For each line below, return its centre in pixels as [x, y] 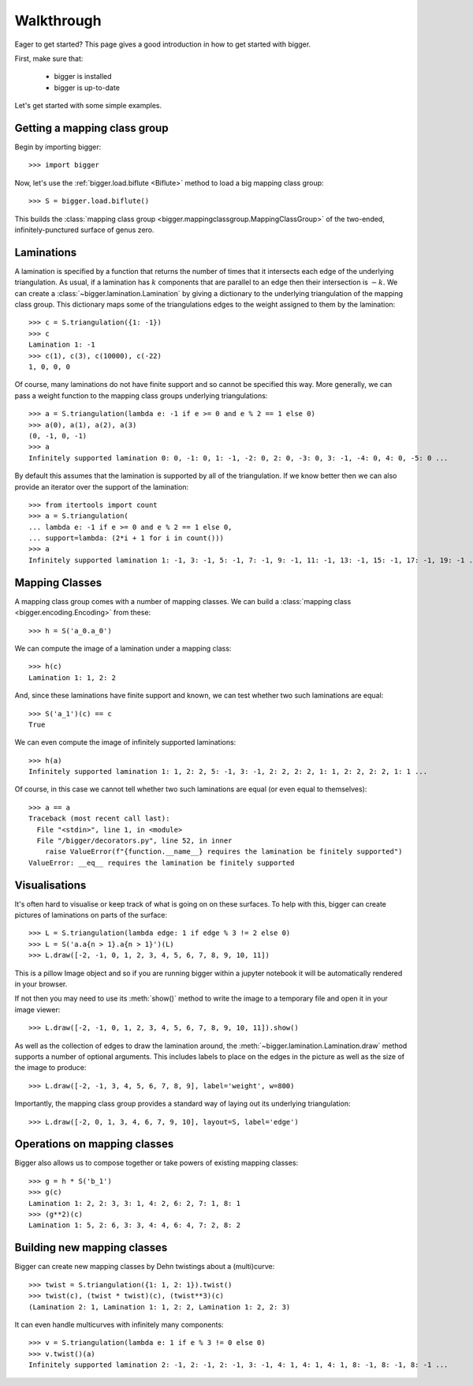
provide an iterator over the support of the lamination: [102, 486]
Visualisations [50, 885]
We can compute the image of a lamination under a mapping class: [123, 648]
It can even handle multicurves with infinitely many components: [119, 1324]
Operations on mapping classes [94, 1144]
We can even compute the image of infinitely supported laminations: [125, 742]
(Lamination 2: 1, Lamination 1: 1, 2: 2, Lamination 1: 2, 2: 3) [160, 1307]
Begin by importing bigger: [58, 147]
